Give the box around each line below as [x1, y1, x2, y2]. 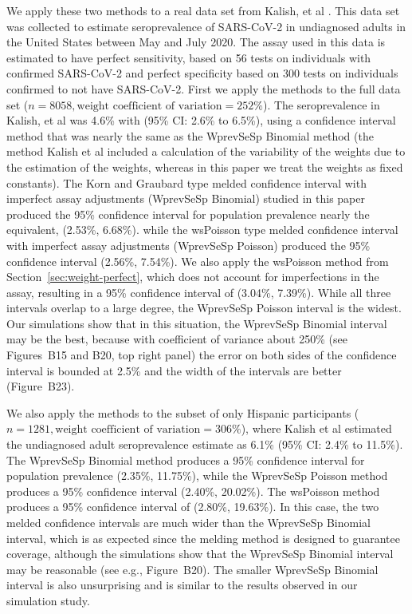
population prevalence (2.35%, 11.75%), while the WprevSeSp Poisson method [6, 467, 388, 484]
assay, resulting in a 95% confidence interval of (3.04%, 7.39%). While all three [6, 283, 391, 300]
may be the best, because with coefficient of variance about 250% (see [6, 331, 347, 347]
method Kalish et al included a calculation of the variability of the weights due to [6, 143, 406, 160]
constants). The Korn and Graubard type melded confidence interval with [6, 174, 367, 191]
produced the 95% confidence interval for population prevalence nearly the [6, 205, 370, 222]
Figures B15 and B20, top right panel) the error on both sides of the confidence [6, 347, 397, 363]
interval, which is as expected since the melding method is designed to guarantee [6, 529, 400, 546]
